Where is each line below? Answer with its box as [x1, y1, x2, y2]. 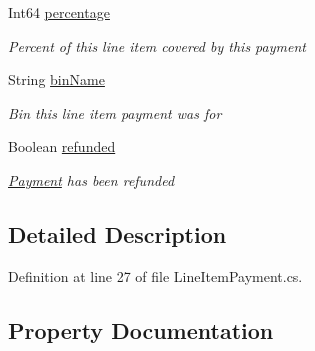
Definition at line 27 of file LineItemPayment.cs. [8, 265, 303, 286]
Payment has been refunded [8, 169, 175, 190]
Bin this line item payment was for [8, 102, 222, 123]
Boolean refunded [8, 136, 116, 157]
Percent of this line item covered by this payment [8, 35, 306, 56]
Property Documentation [8, 314, 274, 345]
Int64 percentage [8, 2, 110, 22]
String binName [8, 69, 105, 90]
